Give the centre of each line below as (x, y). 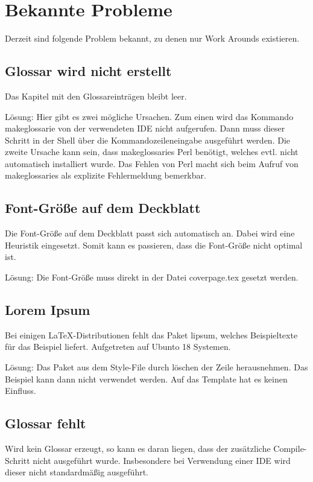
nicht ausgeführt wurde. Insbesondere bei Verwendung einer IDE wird (162, 460)
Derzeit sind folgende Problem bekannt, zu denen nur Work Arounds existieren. (152, 38)
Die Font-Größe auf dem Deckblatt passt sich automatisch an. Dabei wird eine (150, 233)
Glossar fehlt (46, 423)
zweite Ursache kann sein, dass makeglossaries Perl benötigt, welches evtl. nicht (152, 152)
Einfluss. (21, 391)
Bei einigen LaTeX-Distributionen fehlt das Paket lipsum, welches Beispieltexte (151, 335)
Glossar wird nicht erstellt (88, 71)
